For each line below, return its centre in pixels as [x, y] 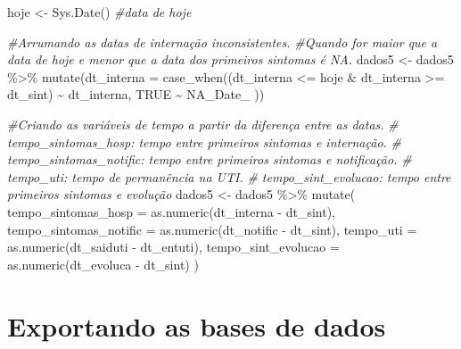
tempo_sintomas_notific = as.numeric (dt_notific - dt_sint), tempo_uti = [212, 229]
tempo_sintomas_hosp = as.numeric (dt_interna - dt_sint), [172, 211]
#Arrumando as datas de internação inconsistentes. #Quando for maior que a [222, 42]
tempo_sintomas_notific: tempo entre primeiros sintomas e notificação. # [210, 159]
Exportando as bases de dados [197, 325]
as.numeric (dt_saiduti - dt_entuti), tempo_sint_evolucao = [173, 247]
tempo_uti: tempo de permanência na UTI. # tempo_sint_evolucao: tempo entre [229, 176]
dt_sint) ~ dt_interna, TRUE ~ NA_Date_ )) [136, 94]
